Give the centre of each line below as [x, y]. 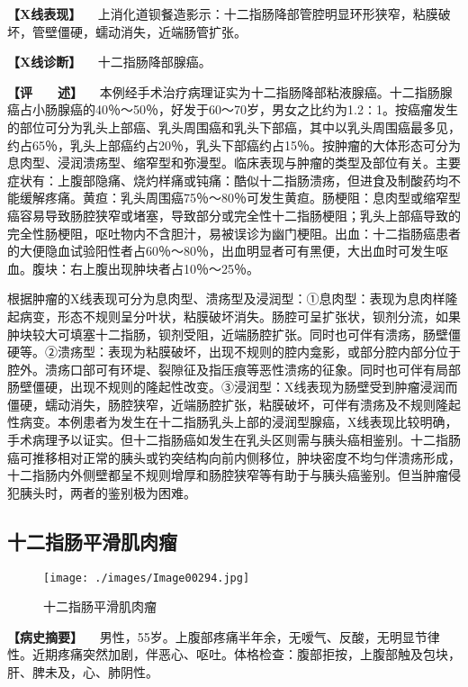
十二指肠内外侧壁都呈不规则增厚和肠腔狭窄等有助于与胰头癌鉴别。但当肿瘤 [228, 475]
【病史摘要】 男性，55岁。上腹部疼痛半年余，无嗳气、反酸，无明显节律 [224, 636]
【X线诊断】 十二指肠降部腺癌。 [109, 62]
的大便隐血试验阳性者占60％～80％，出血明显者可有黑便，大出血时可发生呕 [228, 251]
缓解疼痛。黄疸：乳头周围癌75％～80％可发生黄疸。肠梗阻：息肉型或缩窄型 [240, 198]
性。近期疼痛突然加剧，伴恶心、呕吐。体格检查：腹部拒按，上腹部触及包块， [234, 654]
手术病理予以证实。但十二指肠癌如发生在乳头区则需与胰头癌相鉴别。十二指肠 [234, 440]
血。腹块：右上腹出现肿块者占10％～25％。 [133, 268]
